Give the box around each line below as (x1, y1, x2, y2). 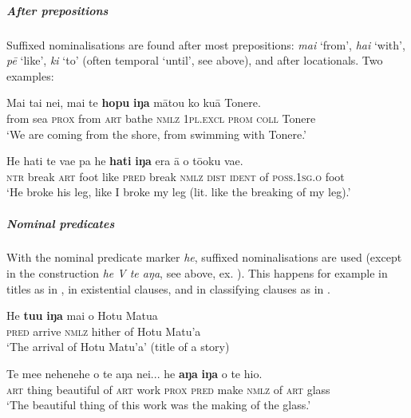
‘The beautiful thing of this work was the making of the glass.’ (6, 396, 311, 413)
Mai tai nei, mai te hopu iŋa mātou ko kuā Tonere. (6, 94, 261, 111)
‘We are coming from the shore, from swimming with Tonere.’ (6, 125, 306, 142)
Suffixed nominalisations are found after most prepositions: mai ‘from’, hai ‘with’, (6, 36, 405, 53)
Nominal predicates (6, 215, 115, 231)
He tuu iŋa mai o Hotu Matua (6, 307, 158, 324)
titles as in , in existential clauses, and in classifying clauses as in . (6, 280, 330, 297)
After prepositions (6, 2, 109, 18)
